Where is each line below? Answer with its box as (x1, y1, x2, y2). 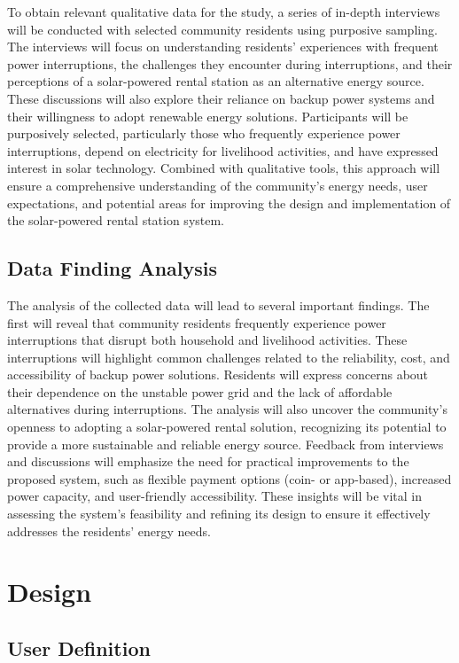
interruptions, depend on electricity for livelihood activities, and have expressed (7, 141, 439, 160)
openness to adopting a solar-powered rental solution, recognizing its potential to (7, 417, 447, 436)
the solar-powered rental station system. (7, 211, 225, 230)
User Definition (7, 635, 151, 661)
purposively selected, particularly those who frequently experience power (7, 124, 401, 143)
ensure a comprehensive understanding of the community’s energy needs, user (7, 175, 428, 194)
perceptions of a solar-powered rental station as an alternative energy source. (7, 72, 424, 90)
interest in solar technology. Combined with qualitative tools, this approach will (7, 159, 440, 177)
